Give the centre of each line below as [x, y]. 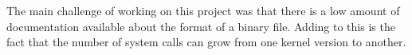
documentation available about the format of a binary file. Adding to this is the [201, 26]
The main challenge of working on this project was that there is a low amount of [203, 10]
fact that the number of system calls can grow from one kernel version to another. [206, 42]
